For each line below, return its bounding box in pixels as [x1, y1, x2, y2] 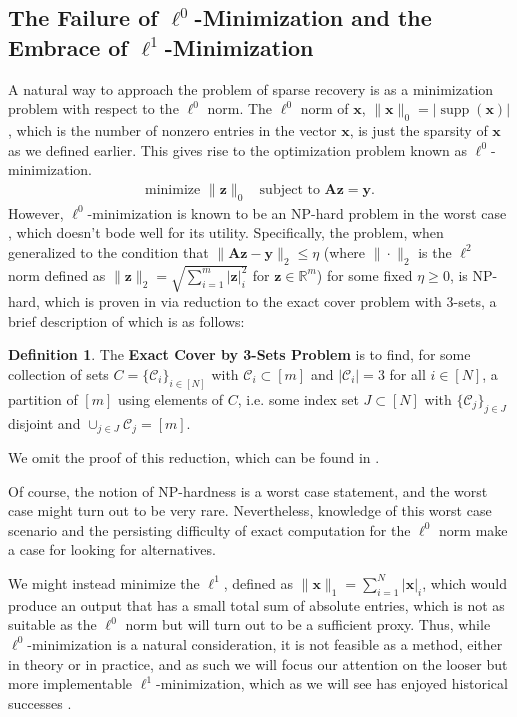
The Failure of [8, 2, 158, 33]
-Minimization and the [194, 2, 432, 33]
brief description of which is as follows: [8, 310, 245, 331]
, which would [422, 572, 507, 593]
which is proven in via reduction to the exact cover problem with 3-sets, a [44, 291, 497, 312]
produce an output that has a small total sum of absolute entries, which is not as [8, 594, 505, 615]
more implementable [8, 673, 133, 694]
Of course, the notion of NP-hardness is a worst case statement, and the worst [8, 480, 488, 501]
